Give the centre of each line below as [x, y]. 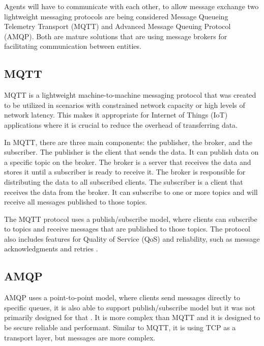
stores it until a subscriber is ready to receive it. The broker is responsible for [125, 172]
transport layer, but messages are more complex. [80, 337]
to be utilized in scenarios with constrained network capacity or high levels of [125, 105]
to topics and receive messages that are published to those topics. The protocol [127, 229]
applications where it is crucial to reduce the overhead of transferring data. [121, 124]
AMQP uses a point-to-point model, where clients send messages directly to [122, 297]
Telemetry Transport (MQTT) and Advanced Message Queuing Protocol [118, 26]
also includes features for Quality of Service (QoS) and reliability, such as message [132, 238]
